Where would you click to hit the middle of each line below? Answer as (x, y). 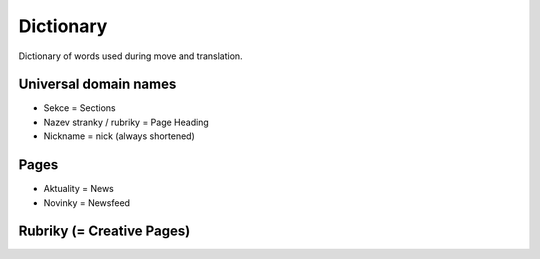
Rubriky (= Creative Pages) (104, 231)
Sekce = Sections (79, 108)
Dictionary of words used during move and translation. (131, 56)
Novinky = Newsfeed (86, 202)
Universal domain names (97, 84)
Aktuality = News (79, 189)
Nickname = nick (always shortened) (119, 136)
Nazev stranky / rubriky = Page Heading (126, 122)
